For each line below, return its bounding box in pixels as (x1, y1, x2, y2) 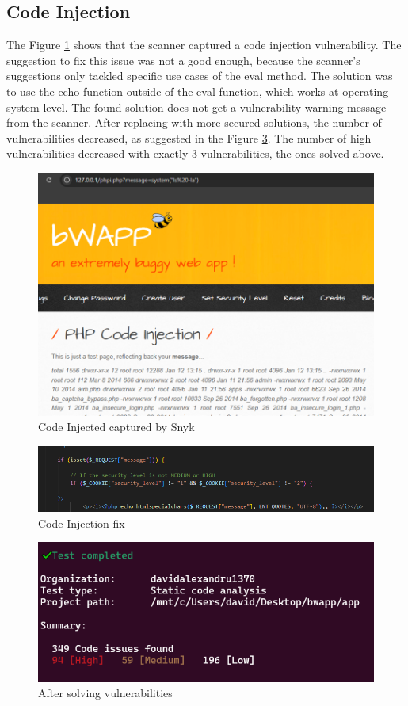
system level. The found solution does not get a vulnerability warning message (6, 98, 387, 115)
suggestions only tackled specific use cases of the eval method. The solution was (6, 67, 393, 84)
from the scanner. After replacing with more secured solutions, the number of (6, 114, 382, 131)
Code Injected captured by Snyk (38, 418, 195, 435)
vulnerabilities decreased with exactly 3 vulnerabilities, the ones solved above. (6, 145, 384, 162)
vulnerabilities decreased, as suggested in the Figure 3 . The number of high (6, 129, 372, 146)
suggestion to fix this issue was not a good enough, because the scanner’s (6, 52, 360, 68)
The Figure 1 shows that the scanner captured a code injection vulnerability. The (6, 36, 402, 53)
